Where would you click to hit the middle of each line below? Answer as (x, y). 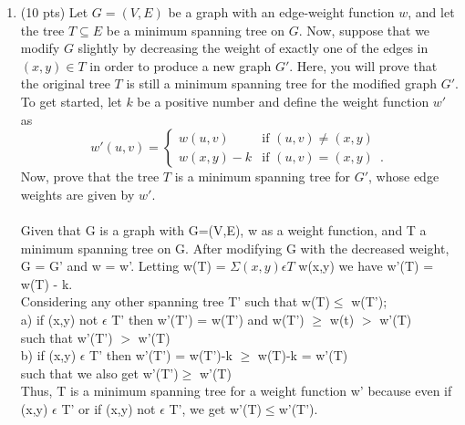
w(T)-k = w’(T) (303, 355)
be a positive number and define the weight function (283, 101)
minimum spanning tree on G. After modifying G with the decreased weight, (235, 248)
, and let (431, 12)
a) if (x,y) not (59, 319)
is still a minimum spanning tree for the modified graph (282, 83)
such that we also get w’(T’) (99, 373)
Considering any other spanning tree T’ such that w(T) (175, 301)
